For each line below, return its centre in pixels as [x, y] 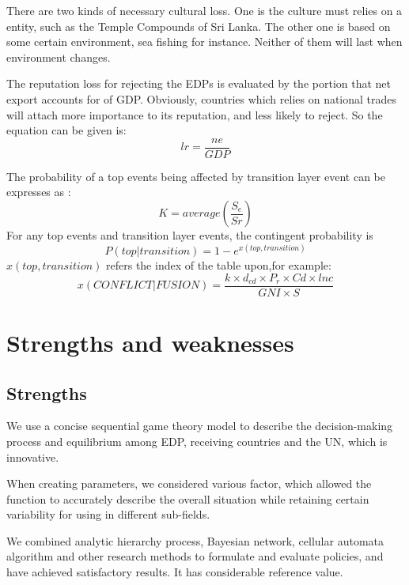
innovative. [33, 457]
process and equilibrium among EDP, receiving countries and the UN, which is [197, 441]
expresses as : [39, 192]
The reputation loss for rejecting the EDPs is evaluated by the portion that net [199, 83]
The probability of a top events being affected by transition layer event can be [196, 176]
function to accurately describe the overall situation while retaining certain [188, 498]
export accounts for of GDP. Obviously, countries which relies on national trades [202, 98]
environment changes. [59, 57]
